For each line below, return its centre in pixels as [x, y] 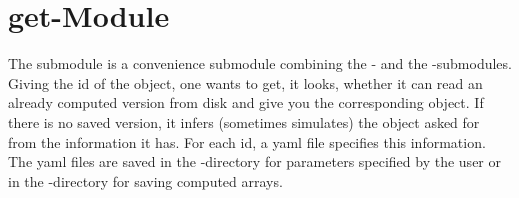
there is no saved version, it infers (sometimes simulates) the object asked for [244, 121]
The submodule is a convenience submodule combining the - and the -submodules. [260, 63]
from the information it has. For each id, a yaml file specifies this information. [247, 141]
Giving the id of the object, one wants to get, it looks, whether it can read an [245, 82]
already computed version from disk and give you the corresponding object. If [246, 102]
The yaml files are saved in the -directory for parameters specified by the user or [254, 161]
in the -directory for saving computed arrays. [145, 180]
